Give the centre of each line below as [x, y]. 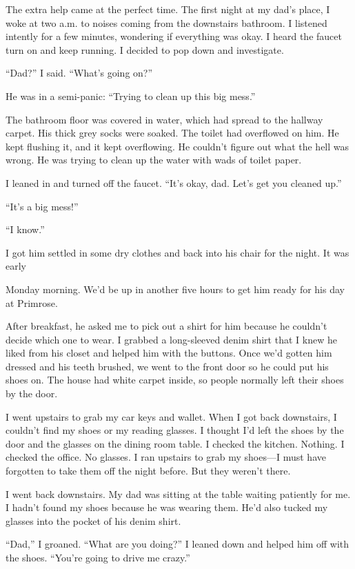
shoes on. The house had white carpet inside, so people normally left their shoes [175, 380]
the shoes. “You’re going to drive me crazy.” [98, 557]
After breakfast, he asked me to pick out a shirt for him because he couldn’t [166, 326]
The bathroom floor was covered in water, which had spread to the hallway [164, 119]
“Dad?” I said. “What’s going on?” [79, 73]
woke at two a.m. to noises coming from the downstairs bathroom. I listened [166, 22]
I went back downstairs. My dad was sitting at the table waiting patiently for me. [178, 493]
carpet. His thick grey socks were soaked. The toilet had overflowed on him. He [172, 133]
